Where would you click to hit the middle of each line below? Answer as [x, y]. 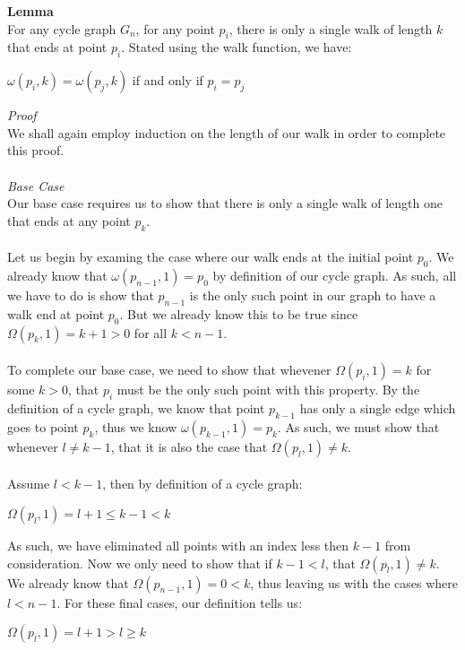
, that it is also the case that [189, 446]
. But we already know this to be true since [239, 313]
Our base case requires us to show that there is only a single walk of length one [225, 203]
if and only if [168, 80]
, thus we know [136, 426]
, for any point [175, 28]
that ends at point [57, 47]
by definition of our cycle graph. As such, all [335, 275]
